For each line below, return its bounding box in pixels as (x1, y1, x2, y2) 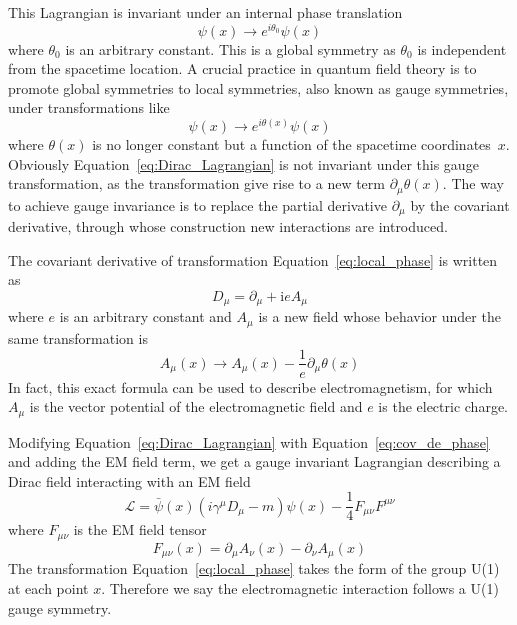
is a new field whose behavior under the (258, 306, 501, 327)
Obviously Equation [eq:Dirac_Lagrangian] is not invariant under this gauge (8, 153, 479, 174)
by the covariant (410, 194, 510, 215)
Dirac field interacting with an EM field (8, 470, 251, 491)
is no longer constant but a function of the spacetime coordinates (92, 134, 491, 155)
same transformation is (8, 327, 148, 348)
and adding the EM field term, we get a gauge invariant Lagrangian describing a (8, 451, 501, 472)
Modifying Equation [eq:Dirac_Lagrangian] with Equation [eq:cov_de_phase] (8, 431, 490, 452)
